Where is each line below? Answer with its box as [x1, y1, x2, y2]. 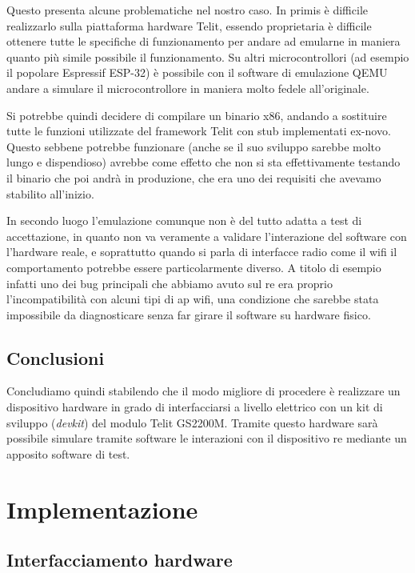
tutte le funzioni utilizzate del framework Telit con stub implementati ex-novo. [6, 122, 391, 139]
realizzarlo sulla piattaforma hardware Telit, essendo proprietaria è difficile [6, 17, 372, 34]
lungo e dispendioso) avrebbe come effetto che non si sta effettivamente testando [6, 154, 401, 170]
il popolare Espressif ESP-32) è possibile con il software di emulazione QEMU [6, 64, 388, 81]
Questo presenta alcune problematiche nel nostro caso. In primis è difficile [6, 2, 369, 18]
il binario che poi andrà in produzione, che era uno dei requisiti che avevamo [6, 169, 381, 186]
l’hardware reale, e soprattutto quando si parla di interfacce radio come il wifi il [6, 243, 397, 260]
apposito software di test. [6, 445, 130, 462]
